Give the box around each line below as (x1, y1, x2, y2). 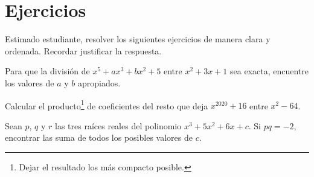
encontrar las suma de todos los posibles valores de (5, 131, 193, 144)
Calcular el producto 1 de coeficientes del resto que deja (5, 97, 208, 112)
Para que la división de (5, 65, 90, 77)
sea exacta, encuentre (230, 65, 309, 77)
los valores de (5, 76, 54, 89)
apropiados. (77, 76, 121, 89)
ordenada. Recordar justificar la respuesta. (5, 44, 162, 57)
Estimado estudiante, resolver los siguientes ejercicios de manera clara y (5, 33, 271, 45)
